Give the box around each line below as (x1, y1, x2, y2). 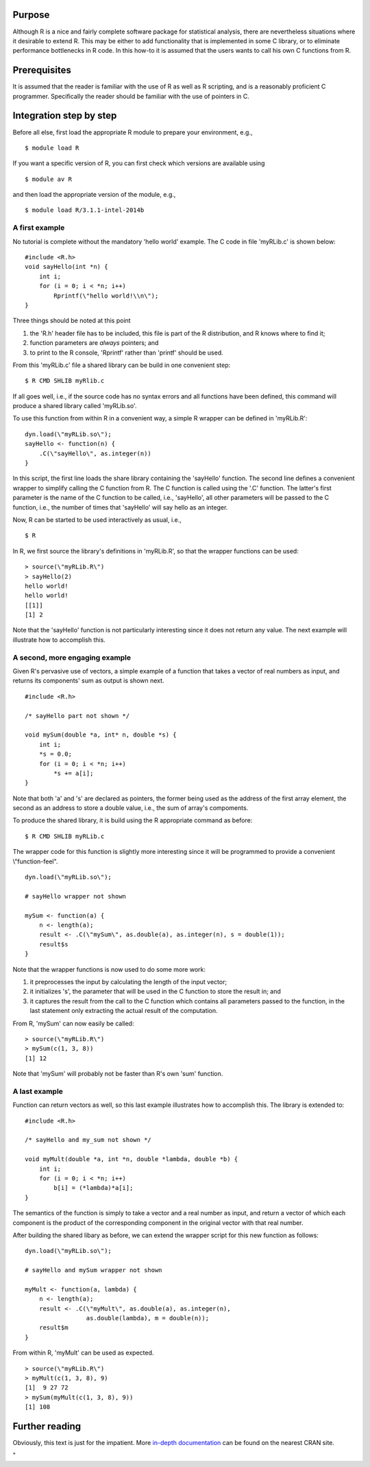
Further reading (12, 1420, 82, 1432)
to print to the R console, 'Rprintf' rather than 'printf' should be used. (29, 348, 224, 357)
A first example (12, 223, 65, 232)
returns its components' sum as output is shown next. (12, 676, 164, 685)
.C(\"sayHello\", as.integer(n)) (38, 449, 152, 457)
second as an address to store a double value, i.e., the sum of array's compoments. (12, 804, 249, 812)
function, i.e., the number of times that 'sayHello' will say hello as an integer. (12, 503, 228, 511)
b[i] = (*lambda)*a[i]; (53, 1184, 134, 1192)
